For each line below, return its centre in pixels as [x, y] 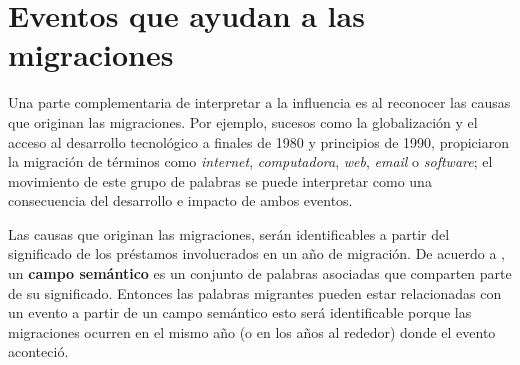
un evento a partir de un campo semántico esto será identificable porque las [240, 312]
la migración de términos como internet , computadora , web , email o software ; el [250, 161]
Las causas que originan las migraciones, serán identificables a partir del [229, 233]
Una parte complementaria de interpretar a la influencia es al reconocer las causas [259, 102]
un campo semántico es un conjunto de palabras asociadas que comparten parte [260, 273]
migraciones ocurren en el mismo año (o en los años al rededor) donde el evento [252, 331]
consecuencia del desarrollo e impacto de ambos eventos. [180, 200]
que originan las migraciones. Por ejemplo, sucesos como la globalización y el [243, 121]
